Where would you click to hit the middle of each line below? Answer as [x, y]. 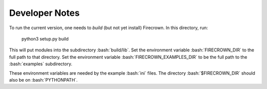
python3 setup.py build [45, 39]
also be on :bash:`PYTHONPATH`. [43, 80]
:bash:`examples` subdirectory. [41, 64]
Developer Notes [44, 13]
